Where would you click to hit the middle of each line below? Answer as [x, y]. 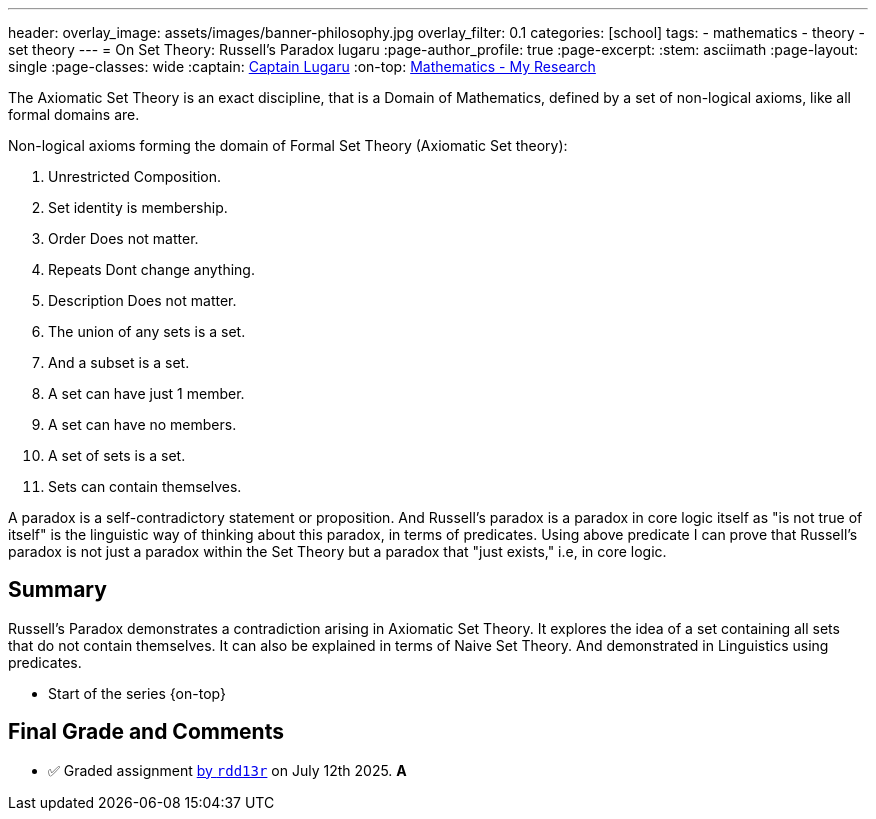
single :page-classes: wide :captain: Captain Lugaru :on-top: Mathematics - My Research [302, 66]
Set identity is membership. [138, 207]
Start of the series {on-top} [137, 693]
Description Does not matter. [142, 300]
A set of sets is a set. [117, 455]
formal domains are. [74, 114]
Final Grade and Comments [146, 732]
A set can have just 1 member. [146, 393]
